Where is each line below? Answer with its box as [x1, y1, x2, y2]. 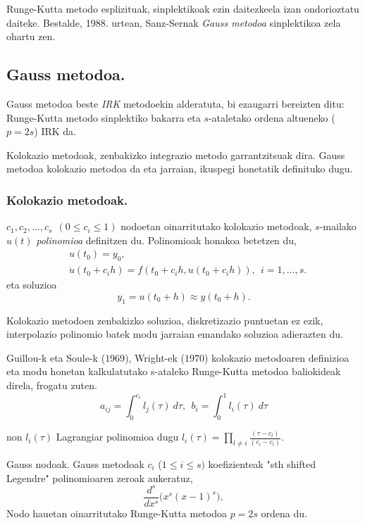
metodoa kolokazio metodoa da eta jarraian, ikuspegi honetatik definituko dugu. [6, 161, 353, 176]
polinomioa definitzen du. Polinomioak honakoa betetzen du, [36, 232, 297, 247]
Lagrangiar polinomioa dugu [56, 429, 179, 444]
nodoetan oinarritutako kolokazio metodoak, [120, 219, 312, 234]
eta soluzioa [6, 277, 57, 292]
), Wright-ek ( [125, 350, 185, 365]
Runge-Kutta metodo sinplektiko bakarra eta [6, 110, 201, 125]
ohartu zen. [6, 29, 56, 44]
